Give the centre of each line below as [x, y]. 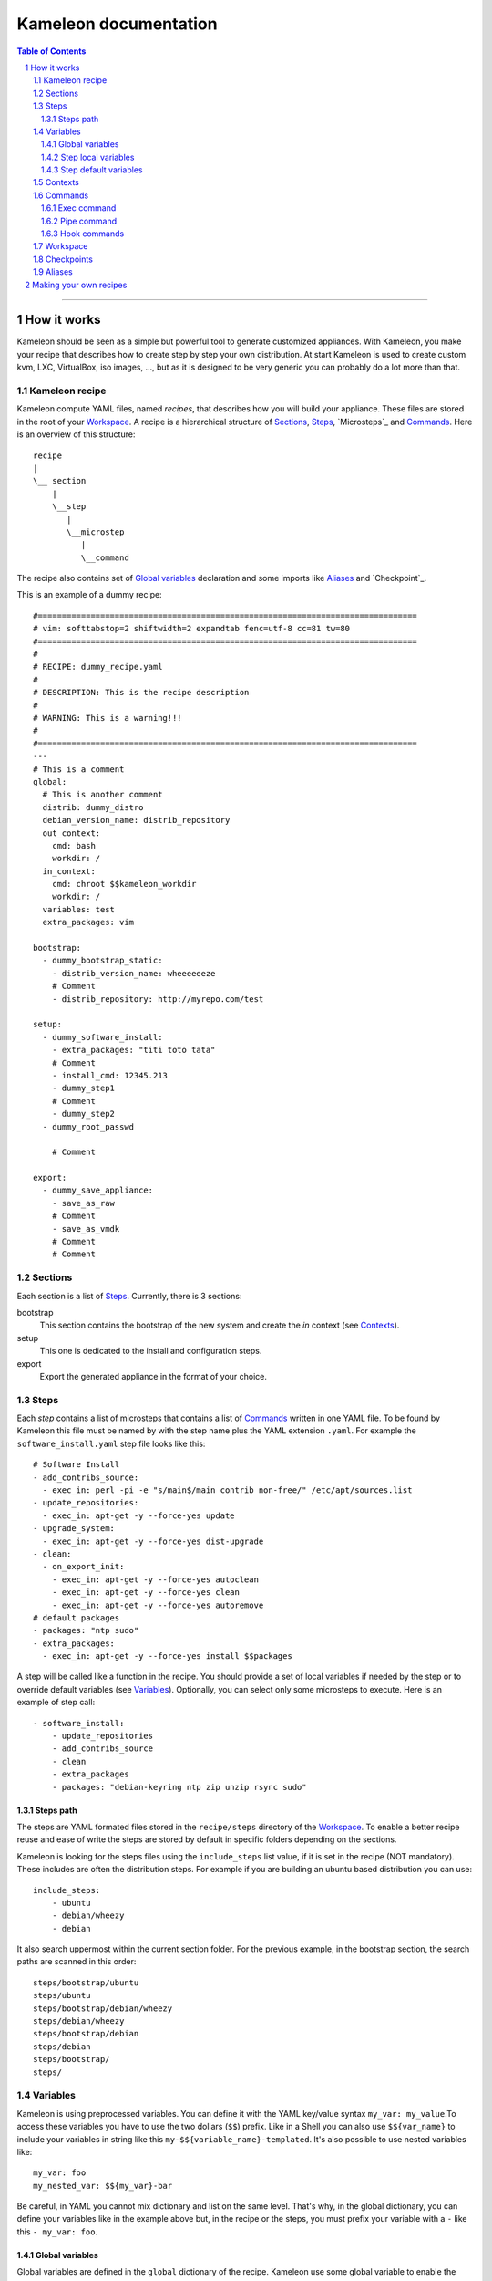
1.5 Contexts [56, 182]
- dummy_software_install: [102, 1037]
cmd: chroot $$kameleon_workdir [124, 884]
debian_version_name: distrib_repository [136, 820]
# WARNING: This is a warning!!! [108, 718]
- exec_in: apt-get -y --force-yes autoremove [158, 1605]
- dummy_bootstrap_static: [102, 961]
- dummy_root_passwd [88, 1126]
